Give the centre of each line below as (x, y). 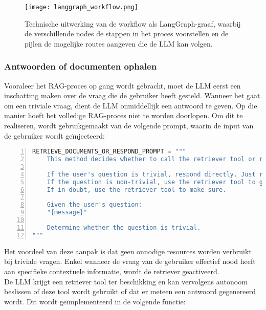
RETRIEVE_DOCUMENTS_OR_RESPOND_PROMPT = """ (109, 152)
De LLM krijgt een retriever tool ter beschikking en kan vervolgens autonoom (126, 281)
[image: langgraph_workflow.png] (81, 7)
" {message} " (67, 213)
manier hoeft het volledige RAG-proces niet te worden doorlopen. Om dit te (124, 115)
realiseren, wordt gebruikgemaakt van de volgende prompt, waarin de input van (129, 126)
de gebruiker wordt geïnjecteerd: (54, 135)
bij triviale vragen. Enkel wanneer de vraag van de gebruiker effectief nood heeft (130, 261)
